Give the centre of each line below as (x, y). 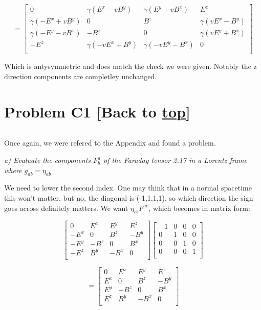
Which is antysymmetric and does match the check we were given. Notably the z (130, 66)
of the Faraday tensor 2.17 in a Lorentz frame (175, 160)
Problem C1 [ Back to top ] (97, 111)
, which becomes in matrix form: (199, 208)
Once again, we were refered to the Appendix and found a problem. (110, 143)
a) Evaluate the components (48, 160)
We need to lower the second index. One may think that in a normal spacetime (128, 188)
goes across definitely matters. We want (66, 208)
